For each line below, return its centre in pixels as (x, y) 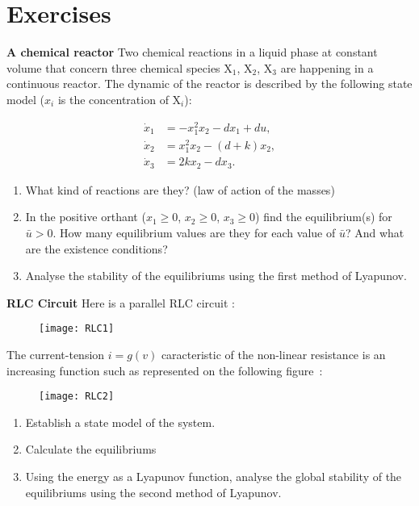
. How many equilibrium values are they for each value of (194, 232)
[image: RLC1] (77, 329)
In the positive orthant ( (86, 217)
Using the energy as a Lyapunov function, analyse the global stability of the (214, 476)
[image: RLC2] (77, 397)
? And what (375, 232)
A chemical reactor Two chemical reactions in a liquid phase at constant (192, 52)
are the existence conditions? (96, 248)
